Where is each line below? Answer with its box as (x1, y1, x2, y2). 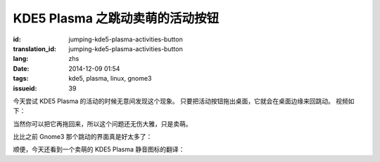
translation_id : (13, 44, 56, 53)
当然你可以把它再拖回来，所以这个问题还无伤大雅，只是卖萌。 (13, 119, 192, 128)
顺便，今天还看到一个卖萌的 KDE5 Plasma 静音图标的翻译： (13, 145, 185, 154)
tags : (13, 74, 29, 83)
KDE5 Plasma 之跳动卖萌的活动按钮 (13, 11, 220, 26)
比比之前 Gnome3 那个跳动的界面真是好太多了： (13, 133, 153, 141)
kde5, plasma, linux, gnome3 (68, 74, 152, 83)
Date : (13, 64, 30, 73)
